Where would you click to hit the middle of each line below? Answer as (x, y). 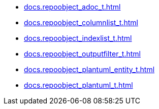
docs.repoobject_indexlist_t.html (78, 38)
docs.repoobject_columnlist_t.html (81, 22)
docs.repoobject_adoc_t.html (72, 7)
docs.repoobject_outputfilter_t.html (82, 54)
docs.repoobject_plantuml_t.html (78, 85)
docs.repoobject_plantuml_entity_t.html (89, 69)
